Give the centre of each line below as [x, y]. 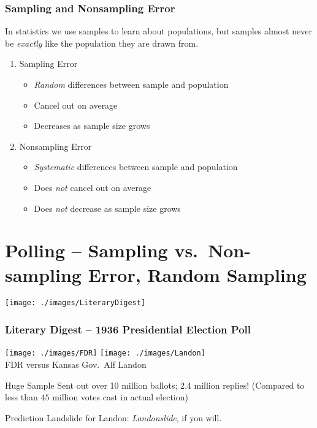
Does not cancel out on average [93, 187]
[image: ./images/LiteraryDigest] [75, 303]
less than [21, 397]
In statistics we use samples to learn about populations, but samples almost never [158, 31]
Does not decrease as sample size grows [107, 208]
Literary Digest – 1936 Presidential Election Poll [128, 329]
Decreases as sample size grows [92, 126]
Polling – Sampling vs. [102, 250]
